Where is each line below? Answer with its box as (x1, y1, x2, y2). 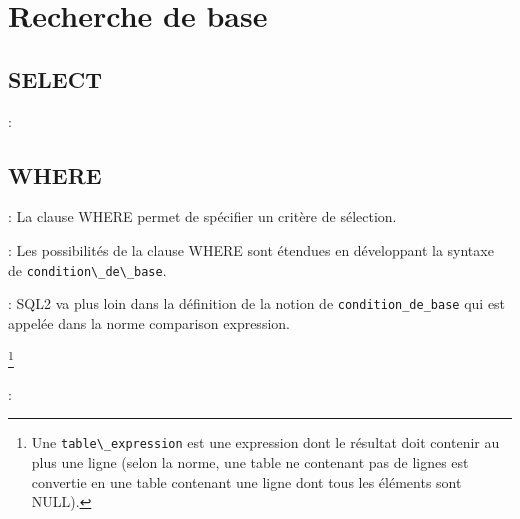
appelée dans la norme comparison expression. (8, 312, 290, 333)
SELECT (8, 63, 102, 94)
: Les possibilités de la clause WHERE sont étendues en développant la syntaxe (8, 239, 494, 260)
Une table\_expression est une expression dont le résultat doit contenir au (31, 432, 500, 453)
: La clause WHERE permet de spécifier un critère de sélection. (8, 206, 397, 227)
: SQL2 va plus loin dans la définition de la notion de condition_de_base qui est (8, 293, 506, 314)
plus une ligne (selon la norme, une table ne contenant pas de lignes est (31, 451, 469, 472)
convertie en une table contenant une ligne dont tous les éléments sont (31, 471, 462, 492)
